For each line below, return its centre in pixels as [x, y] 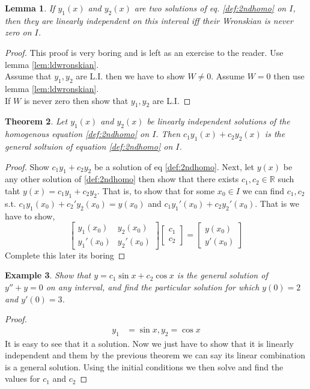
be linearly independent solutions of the [218, 121]
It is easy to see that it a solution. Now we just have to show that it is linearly [149, 343]
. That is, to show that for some [156, 190]
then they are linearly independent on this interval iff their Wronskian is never [149, 20]
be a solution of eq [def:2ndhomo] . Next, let [174, 166]
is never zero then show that [76, 100]
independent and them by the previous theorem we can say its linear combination [155, 355]
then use [289, 76]
